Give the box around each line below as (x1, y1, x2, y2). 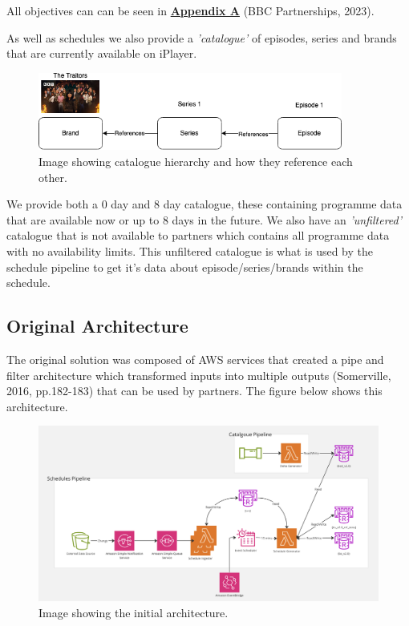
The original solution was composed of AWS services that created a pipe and (6, 350, 384, 367)
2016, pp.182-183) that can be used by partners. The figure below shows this (6, 382, 383, 399)
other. (38, 168, 67, 185)
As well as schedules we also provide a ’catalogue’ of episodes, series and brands (6, 29, 397, 46)
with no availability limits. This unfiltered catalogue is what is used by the (6, 242, 373, 259)
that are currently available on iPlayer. (6, 45, 197, 62)
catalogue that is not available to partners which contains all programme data (6, 227, 390, 244)
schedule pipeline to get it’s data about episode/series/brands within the (6, 258, 363, 275)
